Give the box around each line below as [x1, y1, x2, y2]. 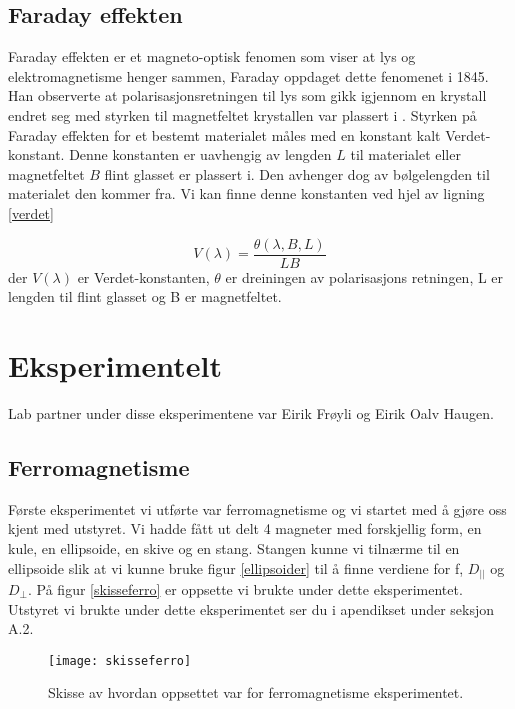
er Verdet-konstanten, [77, 266, 210, 287]
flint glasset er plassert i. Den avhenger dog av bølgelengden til [104, 163, 490, 184]
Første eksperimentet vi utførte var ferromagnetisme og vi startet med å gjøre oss [8, 498, 507, 519]
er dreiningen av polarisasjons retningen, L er [225, 266, 504, 287]
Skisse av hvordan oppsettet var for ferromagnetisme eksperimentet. [48, 682, 464, 703]
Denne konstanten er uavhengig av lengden [69, 144, 332, 165]
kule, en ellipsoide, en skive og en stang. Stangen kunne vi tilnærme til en [8, 537, 460, 558]
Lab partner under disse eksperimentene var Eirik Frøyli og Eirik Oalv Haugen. [8, 402, 494, 423]
